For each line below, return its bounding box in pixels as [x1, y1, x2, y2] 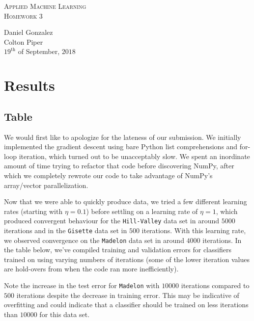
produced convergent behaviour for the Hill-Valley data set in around [4, 215, 220, 226]
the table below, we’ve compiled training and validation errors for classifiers [4, 244, 231, 255]
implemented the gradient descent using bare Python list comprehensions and [4, 141, 238, 152]
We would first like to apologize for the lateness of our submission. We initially [4, 132, 241, 142]
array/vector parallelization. [4, 180, 88, 190]
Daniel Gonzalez [4, 27, 53, 37]
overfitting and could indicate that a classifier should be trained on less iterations [4, 299, 249, 310]
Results [4, 75, 55, 95]
